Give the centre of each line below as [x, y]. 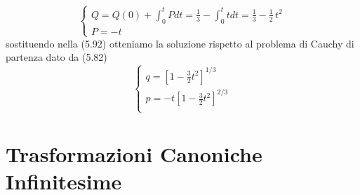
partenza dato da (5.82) [56, 57]
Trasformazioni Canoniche [134, 153]
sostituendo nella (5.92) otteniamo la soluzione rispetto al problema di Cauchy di [180, 43]
